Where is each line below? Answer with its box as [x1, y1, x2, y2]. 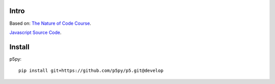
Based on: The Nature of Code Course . [9, 20, 92, 26]
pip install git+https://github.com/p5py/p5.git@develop [18, 68, 164, 73]
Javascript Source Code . [9, 29, 62, 35]
